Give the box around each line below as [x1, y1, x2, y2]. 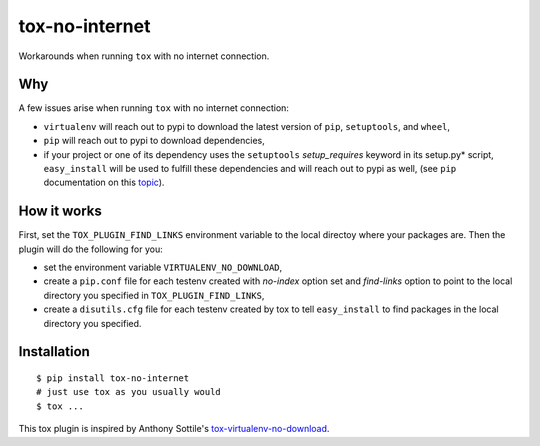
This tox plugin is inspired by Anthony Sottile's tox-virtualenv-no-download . [18, 423, 330, 435]
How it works [18, 203, 102, 220]
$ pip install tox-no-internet [36, 373, 190, 384]
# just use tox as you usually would [36, 386, 222, 398]
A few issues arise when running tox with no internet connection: [18, 102, 290, 114]
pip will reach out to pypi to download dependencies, [43, 135, 265, 147]
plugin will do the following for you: [18, 243, 164, 255]
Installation [18, 343, 90, 360]
